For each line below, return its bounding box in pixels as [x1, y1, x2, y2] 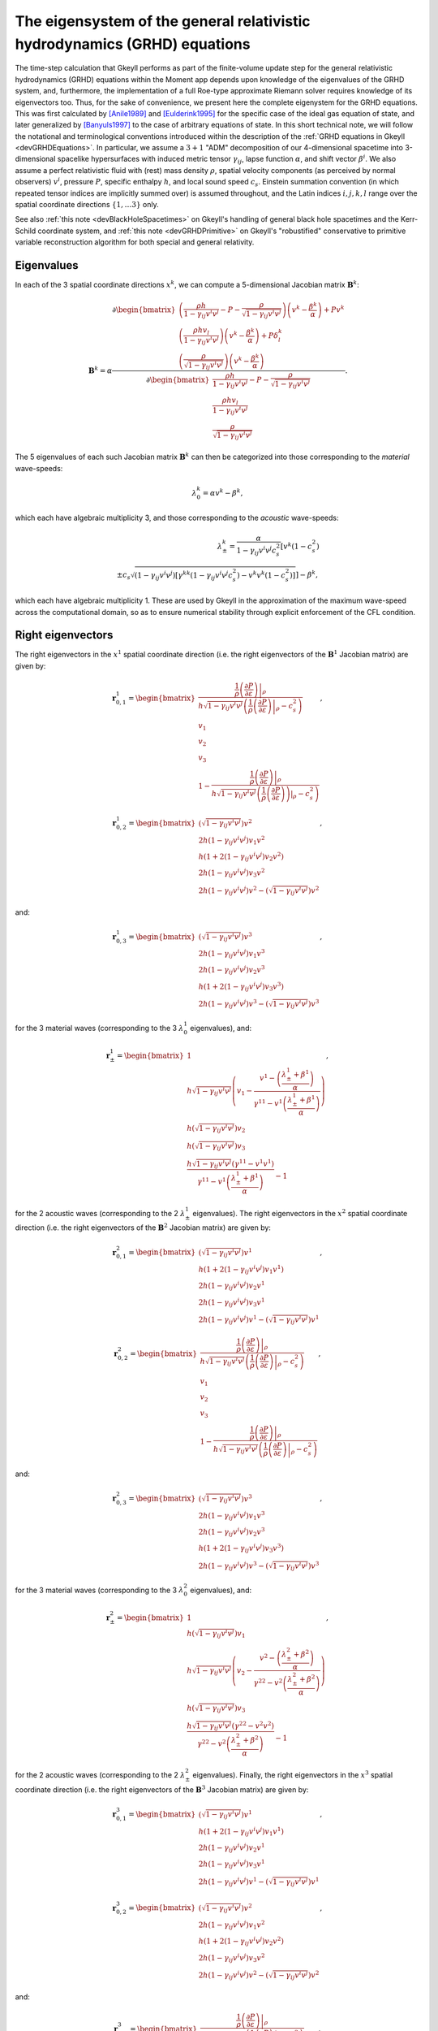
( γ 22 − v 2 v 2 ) [231, 1719, 275, 1730]
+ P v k [323, 304, 345, 314]
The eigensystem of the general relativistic [15, 12, 311, 30]
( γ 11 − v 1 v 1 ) [231, 1158, 275, 1168]
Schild [15, 226, 36, 236]
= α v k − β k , [202, 487, 243, 497]
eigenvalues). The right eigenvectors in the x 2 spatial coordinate [192, 1207, 408, 1218]
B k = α [88, 365, 113, 375]
